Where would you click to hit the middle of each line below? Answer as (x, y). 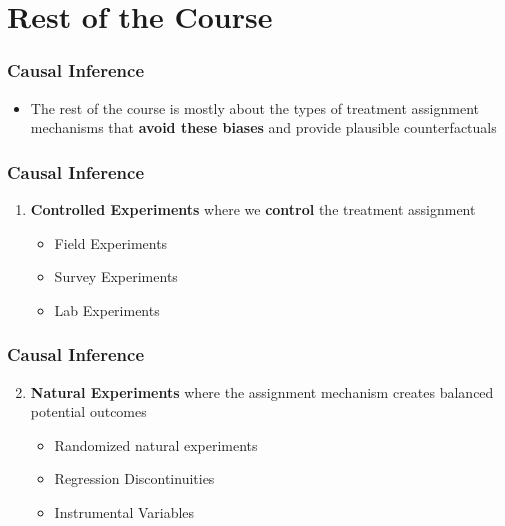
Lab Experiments (107, 309)
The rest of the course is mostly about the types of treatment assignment (255, 107)
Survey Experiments (116, 276)
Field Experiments (111, 242)
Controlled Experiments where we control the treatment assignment (253, 209)
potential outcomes (88, 411)
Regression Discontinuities (134, 478)
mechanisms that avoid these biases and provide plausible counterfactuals (263, 127)
